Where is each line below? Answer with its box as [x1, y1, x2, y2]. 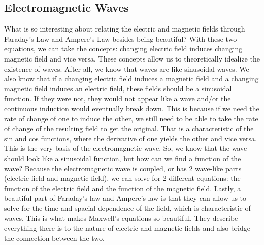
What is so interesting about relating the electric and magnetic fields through [4, 23, 245, 34]
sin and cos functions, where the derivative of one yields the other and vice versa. [4, 133, 257, 143]
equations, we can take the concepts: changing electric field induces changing [4, 43, 243, 54]
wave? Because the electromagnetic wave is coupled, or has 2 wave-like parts [4, 163, 242, 173]
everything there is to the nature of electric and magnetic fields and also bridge [4, 223, 250, 233]
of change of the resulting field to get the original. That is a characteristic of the [4, 123, 254, 134]
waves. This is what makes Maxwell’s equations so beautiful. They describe [4, 212, 238, 223]
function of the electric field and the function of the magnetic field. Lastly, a [4, 182, 241, 193]
